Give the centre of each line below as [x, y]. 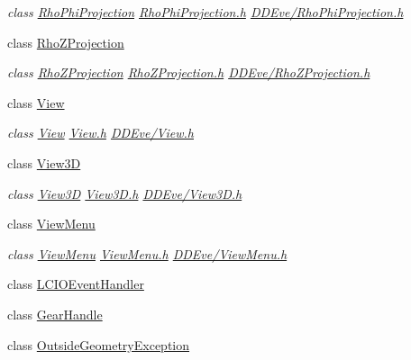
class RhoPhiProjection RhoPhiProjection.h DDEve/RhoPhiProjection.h [205, 12]
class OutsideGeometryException [99, 344]
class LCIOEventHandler [76, 284]
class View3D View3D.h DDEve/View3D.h [125, 193]
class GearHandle [55, 314]
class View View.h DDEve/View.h [100, 133]
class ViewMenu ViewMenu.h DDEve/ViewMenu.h [147, 253]
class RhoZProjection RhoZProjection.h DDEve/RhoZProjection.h [189, 72]
